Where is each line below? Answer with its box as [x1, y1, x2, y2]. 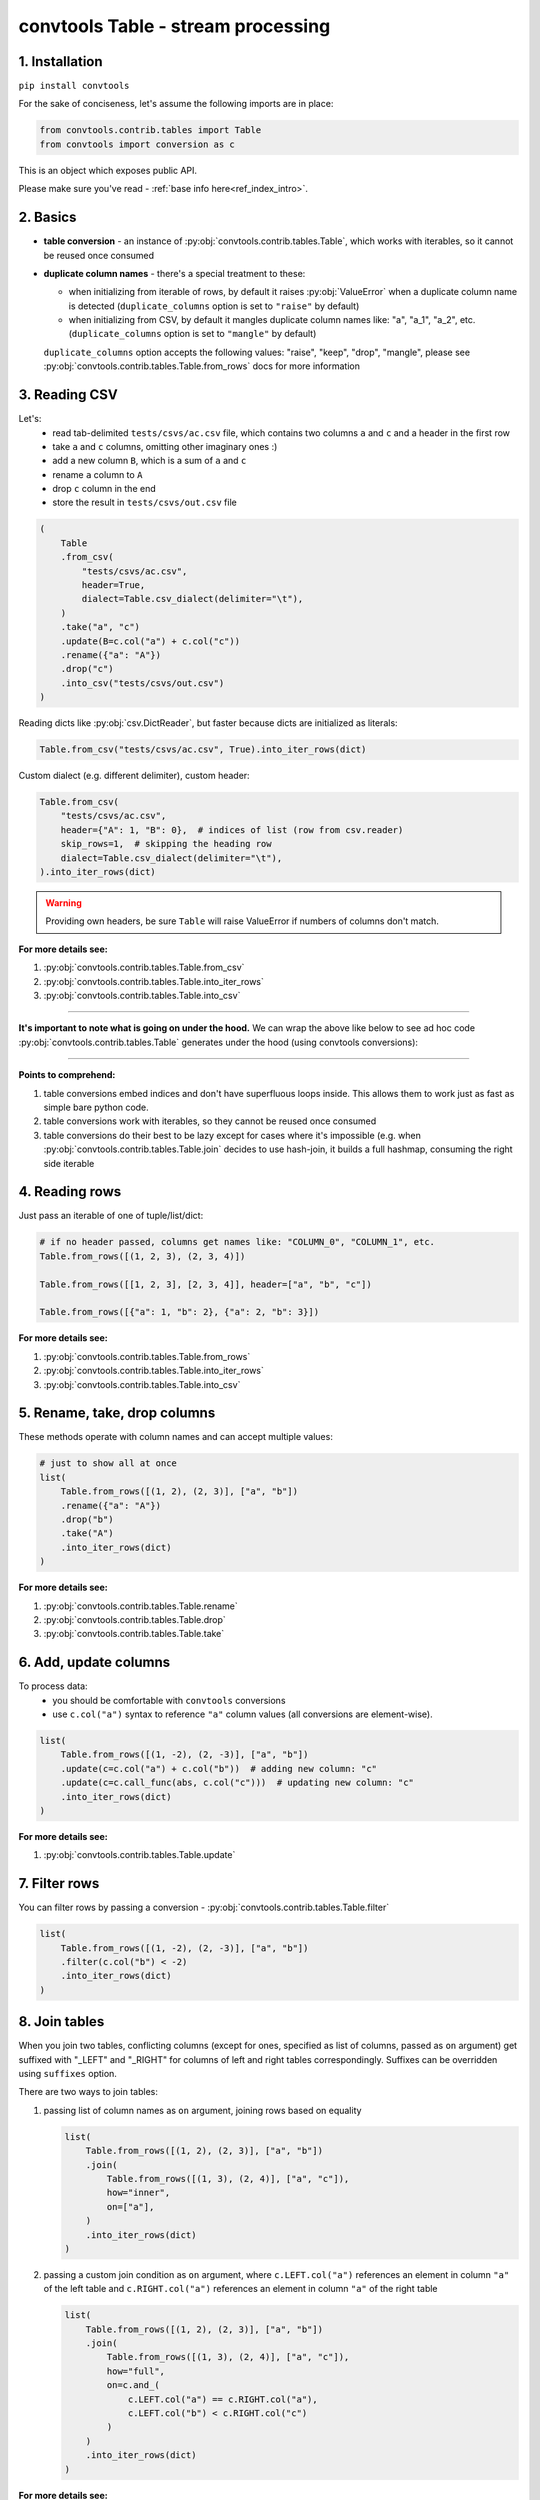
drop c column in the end [52, 483, 156, 495]
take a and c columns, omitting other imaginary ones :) [52, 440, 278, 452]
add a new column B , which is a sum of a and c [52, 455, 247, 467]
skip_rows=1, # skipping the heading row [60, 838, 272, 850]
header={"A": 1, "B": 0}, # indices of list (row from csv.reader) [60, 824, 404, 835]
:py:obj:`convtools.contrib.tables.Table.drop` [43, 1613, 227, 1625]
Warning [45, 897, 82, 909]
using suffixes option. [18, 2068, 117, 2080]
